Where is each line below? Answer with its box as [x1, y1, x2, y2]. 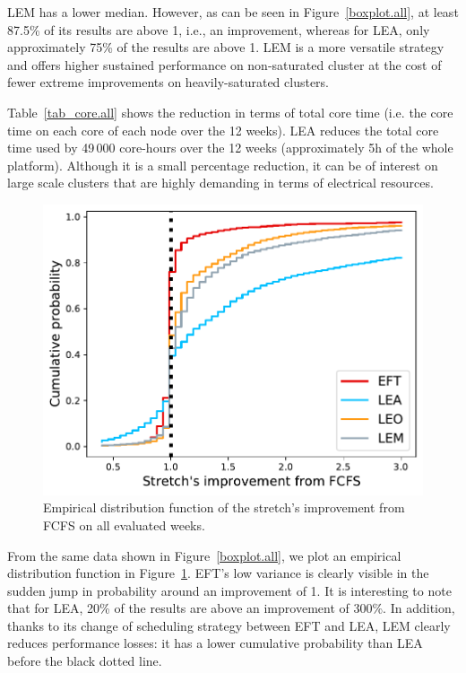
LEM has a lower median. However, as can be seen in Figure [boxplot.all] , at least [7, 3, 459, 21]
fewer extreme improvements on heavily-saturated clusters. [7, 73, 330, 92]
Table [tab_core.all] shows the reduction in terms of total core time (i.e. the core [7, 102, 453, 121]
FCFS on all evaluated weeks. [43, 515, 205, 534]
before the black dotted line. [7, 651, 162, 670]
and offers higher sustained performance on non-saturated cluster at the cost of [7, 55, 442, 74]
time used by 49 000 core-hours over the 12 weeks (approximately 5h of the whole [7, 138, 453, 157]
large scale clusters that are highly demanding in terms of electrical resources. [7, 173, 434, 192]
